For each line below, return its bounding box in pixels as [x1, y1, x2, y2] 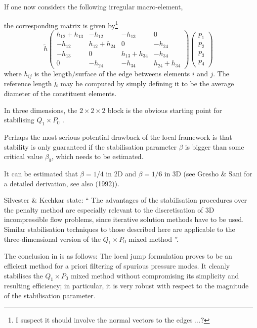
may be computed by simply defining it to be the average [60, 78, 234, 89]
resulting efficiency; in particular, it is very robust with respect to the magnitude [4, 280, 249, 291]
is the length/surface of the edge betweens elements [34, 68, 190, 78]
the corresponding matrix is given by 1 [4, 18, 118, 30]
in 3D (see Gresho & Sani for [164, 168, 253, 179]
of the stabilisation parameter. [4, 290, 95, 301]
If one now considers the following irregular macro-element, [4, 1, 183, 11]
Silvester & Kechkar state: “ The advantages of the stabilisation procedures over [4, 195, 247, 205]
